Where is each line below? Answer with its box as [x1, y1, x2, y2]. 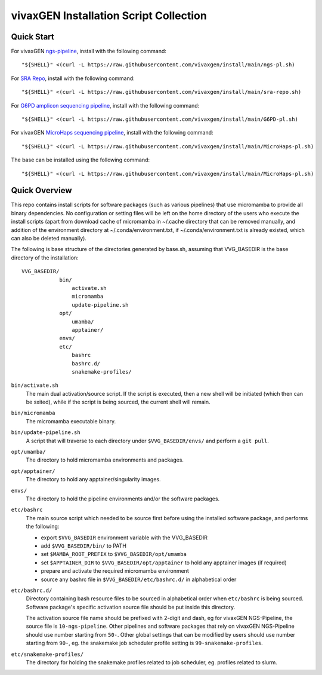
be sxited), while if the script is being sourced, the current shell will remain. [26, 398, 210, 406]
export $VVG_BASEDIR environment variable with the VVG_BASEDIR [41, 534, 208, 541]
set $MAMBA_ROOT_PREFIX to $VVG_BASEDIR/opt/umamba [41, 551, 187, 558]
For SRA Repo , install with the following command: [11, 75, 135, 82]
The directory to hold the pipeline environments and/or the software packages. [26, 495, 220, 502]
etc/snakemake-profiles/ [11, 650, 83, 658]
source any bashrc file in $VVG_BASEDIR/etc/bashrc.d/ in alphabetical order [41, 576, 237, 583]
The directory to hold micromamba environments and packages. [26, 456, 184, 463]
